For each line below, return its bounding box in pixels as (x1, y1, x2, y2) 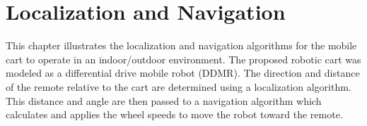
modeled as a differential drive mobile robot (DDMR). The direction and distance (6, 65, 360, 80)
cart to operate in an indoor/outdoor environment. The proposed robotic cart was (6, 51, 361, 66)
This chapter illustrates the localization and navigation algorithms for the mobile (6, 38, 357, 53)
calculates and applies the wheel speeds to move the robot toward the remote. (6, 107, 343, 122)
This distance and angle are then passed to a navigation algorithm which (6, 93, 322, 108)
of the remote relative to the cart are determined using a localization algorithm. (6, 79, 351, 94)
